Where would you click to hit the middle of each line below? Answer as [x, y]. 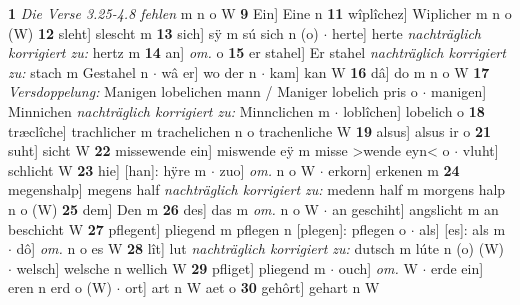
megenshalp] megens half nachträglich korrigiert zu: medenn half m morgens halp [257, 189]
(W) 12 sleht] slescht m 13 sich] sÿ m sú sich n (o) [163, 32]
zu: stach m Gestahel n [78, 71]
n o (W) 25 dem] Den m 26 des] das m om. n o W [163, 208]
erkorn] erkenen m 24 [394, 169]
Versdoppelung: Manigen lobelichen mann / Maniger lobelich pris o [213, 91]
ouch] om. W [378, 267]
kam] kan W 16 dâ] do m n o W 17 [379, 71]
